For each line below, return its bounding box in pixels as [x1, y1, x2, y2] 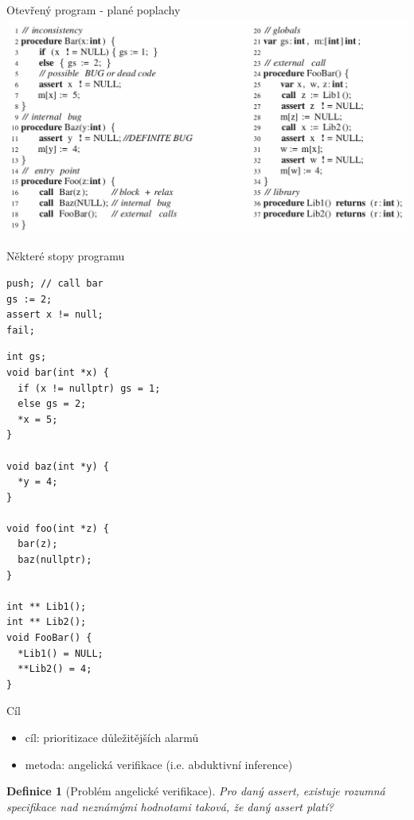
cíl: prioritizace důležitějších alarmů [25, 729, 199, 745]
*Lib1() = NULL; [18, 647, 103, 659]
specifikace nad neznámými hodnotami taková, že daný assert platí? [6, 798, 334, 814]
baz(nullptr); [18, 554, 92, 566]
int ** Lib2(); [6, 616, 87, 628]
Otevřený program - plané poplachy [6, 2, 181, 18]
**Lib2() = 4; [18, 663, 92, 675]
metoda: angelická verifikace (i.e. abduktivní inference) [25, 756, 293, 772]
